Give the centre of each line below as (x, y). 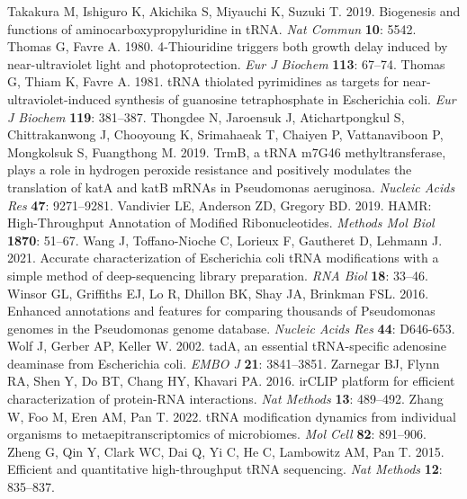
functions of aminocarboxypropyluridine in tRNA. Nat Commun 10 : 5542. (212, 28)
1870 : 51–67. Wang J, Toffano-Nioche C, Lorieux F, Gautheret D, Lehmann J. (225, 240)
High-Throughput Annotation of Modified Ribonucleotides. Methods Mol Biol (221, 223)
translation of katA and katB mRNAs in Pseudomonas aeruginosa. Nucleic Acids (231, 187)
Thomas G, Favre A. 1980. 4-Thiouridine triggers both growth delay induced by (228, 46)
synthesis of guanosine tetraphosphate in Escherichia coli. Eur (285, 98)
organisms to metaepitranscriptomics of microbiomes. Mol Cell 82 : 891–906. (217, 434)
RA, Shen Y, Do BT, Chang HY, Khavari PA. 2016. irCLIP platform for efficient (231, 381)
